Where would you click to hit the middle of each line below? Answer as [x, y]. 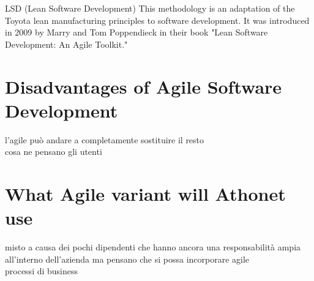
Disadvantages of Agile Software [144, 86]
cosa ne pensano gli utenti [54, 152]
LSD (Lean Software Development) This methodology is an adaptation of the [150, 8]
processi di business [42, 271]
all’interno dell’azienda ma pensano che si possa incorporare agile [127, 259]
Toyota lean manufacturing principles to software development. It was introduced [157, 20]
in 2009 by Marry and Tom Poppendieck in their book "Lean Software [136, 32]
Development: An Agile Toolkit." [66, 44]
